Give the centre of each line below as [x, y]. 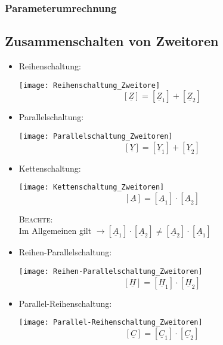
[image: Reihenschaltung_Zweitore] [89, 85]
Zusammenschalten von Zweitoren [112, 41]
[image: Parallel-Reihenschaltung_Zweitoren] [111, 323]
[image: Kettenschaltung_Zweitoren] [92, 187]
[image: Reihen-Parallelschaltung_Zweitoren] [111, 271]
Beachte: [36, 219]
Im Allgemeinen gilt [55, 230]
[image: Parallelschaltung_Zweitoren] [96, 136]
